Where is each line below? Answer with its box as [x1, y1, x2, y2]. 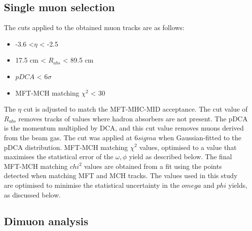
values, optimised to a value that [139, 142, 237, 152]
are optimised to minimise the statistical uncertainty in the [4, 180, 180, 190]
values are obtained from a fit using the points [84, 161, 222, 171]
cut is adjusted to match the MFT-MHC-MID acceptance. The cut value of [23, 104, 248, 114]
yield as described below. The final [129, 151, 232, 162]
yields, [228, 180, 248, 190]
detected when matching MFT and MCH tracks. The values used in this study [4, 170, 237, 181]
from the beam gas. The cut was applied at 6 [4, 132, 138, 142]
